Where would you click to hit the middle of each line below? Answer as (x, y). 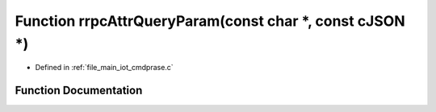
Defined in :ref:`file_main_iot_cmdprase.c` (104, 68)
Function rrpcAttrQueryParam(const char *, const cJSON (210, 21)
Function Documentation (79, 91)
